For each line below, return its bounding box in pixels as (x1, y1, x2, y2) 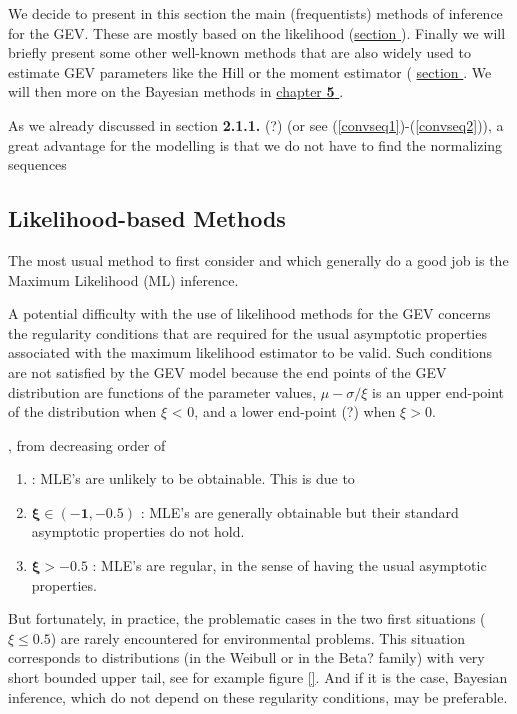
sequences (8, 154, 67, 175)
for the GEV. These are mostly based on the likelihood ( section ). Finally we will (8, 22, 506, 43)
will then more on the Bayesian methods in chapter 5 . (8, 81, 344, 102)
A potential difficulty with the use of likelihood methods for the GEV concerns (8, 303, 491, 324)
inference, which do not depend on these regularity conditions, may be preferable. (8, 686, 508, 707)
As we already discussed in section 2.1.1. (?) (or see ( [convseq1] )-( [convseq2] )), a (8, 114, 504, 135)
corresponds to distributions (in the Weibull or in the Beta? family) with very (8, 647, 485, 668)
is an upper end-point (372, 381, 505, 402)
